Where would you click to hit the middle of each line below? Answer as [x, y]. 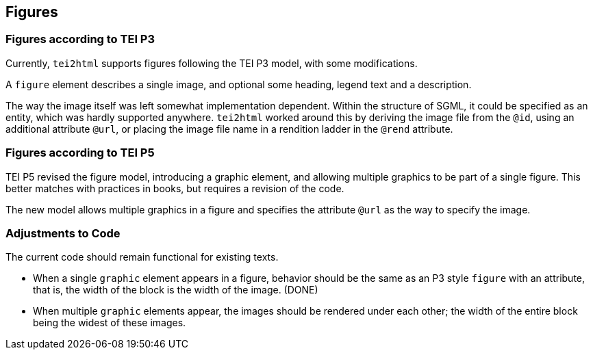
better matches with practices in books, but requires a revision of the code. [175, 188]
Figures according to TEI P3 [80, 39]
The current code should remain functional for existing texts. [142, 257]
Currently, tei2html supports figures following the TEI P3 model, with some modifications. [212, 63]
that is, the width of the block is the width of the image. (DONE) [176, 290]
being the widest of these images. [110, 323]
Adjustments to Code [63, 233]
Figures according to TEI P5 [80, 153]
